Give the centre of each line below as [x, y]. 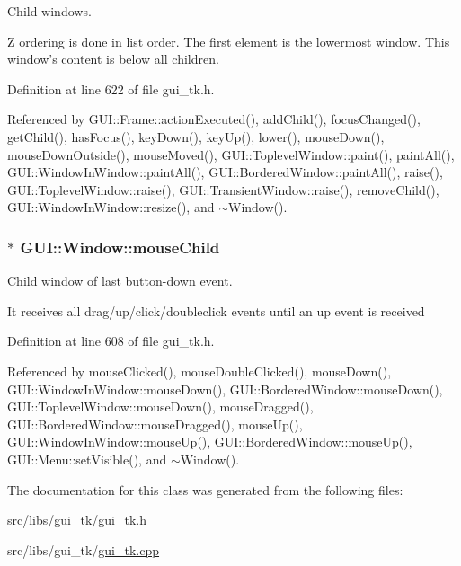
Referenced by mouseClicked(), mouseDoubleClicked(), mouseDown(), [199, 371]
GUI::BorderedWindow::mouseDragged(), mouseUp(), [155, 424]
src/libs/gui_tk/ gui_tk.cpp [84, 549]
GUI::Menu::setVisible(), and [87, 459]
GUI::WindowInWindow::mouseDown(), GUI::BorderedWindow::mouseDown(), [225, 389]
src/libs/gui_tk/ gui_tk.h [77, 520]
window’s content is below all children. [113, 59]
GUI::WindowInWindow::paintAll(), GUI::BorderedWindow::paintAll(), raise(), [225, 172]
